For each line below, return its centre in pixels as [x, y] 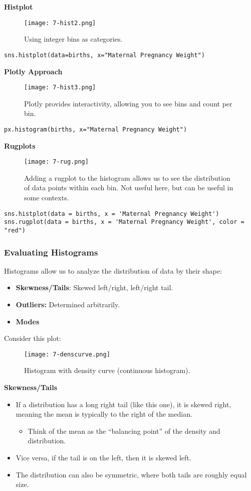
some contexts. [47, 198]
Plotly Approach [33, 71]
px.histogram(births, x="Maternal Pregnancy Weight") [96, 129]
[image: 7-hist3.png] [60, 88]
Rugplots [20, 145]
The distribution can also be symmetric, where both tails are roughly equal [131, 474]
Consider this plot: [33, 338]
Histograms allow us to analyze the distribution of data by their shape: [113, 270]
